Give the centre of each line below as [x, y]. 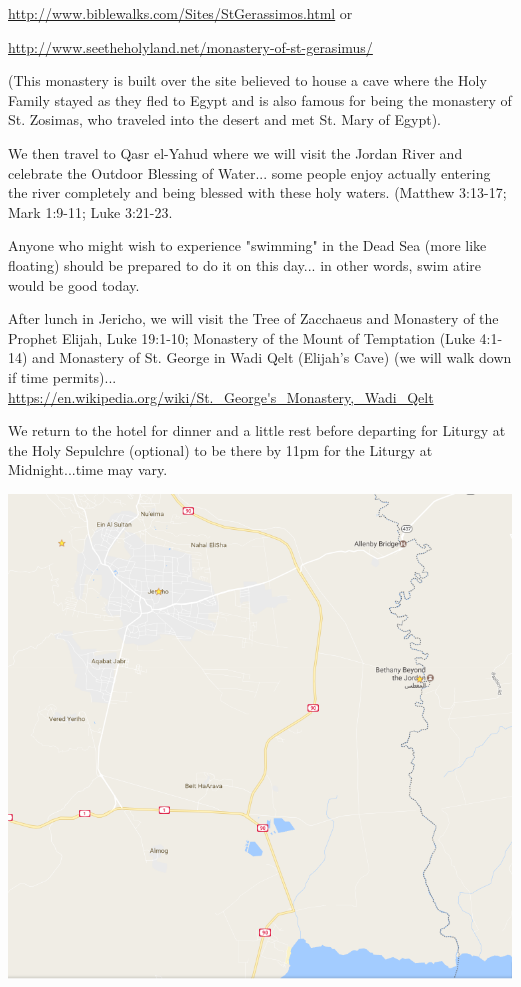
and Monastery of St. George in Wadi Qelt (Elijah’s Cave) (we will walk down [272, 357]
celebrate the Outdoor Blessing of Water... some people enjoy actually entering [249, 172]
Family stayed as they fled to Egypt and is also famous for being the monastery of [260, 99]
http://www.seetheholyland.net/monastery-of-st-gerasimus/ [190, 46]
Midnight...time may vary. [88, 469]
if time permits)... [62, 376]
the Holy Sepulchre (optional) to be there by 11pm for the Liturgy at [220, 449]
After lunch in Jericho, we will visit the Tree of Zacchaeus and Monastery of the [253, 318]
